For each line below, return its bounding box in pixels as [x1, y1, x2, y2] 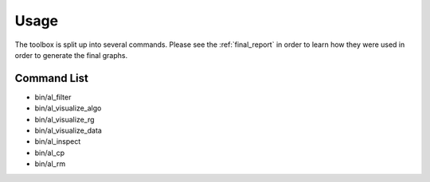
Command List [14, 72, 89, 85]
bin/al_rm [34, 159, 66, 168]
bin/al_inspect [34, 137, 81, 146]
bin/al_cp [34, 148, 65, 157]
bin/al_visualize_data [34, 126, 103, 135]
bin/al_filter [34, 92, 72, 102]
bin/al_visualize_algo [34, 103, 102, 113]
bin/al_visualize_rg [34, 114, 95, 124]
